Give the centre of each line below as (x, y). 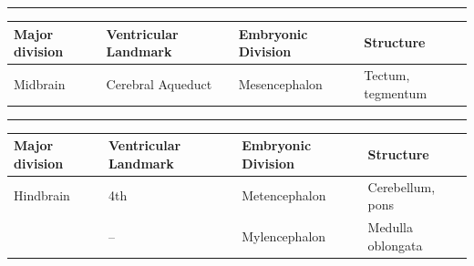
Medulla (390, 227)
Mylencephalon (284, 235)
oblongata (395, 245)
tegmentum (396, 92)
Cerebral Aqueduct (159, 83)
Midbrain (40, 83)
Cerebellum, (402, 186)
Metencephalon (284, 195)
